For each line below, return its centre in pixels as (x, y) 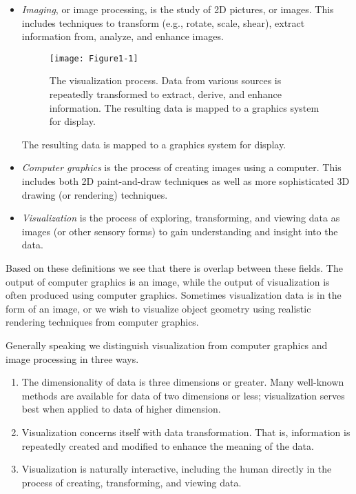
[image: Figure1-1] (94, 58)
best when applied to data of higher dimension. (121, 409)
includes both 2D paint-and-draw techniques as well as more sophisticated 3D (186, 181)
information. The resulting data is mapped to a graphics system (184, 107)
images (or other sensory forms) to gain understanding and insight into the (180, 231)
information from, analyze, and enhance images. (123, 36)
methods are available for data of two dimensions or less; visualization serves (183, 395)
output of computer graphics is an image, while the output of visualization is (168, 281)
